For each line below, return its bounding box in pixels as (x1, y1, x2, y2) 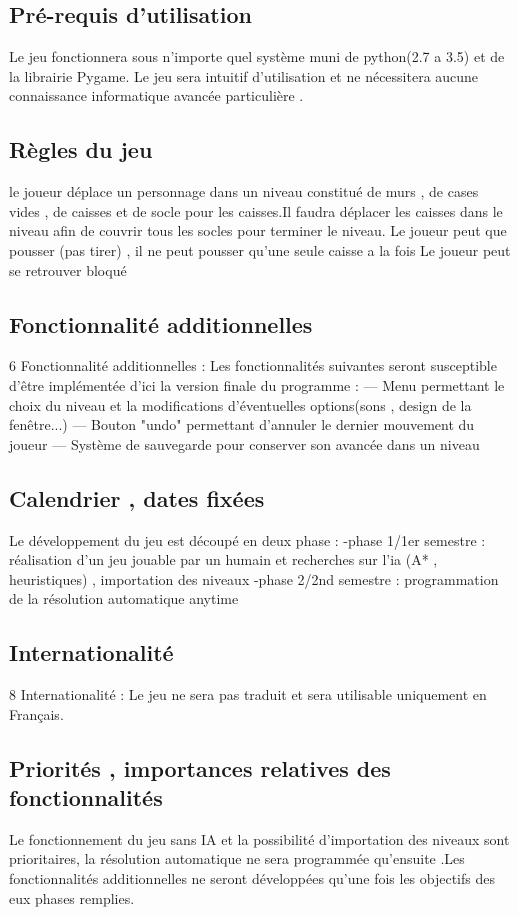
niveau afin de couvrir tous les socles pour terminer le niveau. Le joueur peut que (9, 220, 507, 241)
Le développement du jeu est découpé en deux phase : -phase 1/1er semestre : (9, 529, 486, 550)
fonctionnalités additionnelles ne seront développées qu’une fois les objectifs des (9, 868, 495, 889)
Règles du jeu (9, 134, 153, 165)
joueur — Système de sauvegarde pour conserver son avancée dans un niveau (9, 433, 480, 454)
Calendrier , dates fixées (9, 482, 265, 513)
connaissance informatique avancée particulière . (9, 85, 304, 106)
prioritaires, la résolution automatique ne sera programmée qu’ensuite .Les (9, 848, 465, 869)
